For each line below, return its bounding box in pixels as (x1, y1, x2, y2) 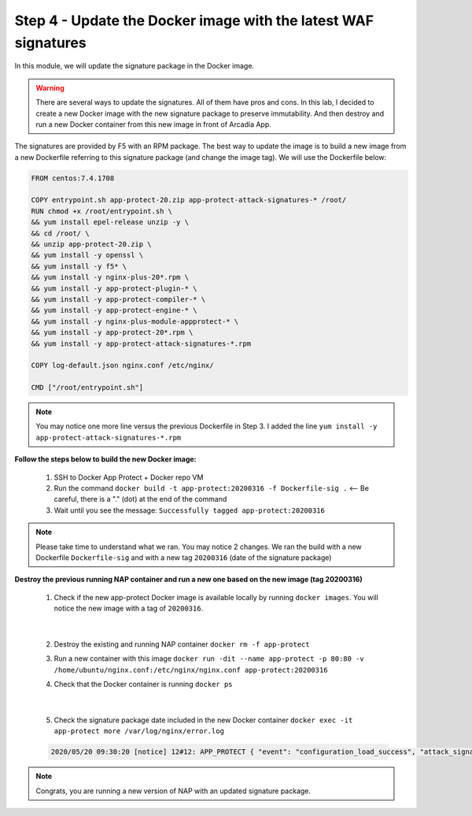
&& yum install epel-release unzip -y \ (31, 217, 189, 227)
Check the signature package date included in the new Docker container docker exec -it (53, 715, 353, 725)
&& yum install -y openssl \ (31, 250, 144, 260)
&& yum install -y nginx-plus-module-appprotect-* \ (31, 317, 239, 326)
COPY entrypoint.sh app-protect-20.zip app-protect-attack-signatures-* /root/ (31, 195, 347, 205)
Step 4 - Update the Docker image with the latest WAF (14, 12, 374, 29)
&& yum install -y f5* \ (31, 261, 127, 271)
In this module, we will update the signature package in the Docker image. (14, 61, 255, 71)
